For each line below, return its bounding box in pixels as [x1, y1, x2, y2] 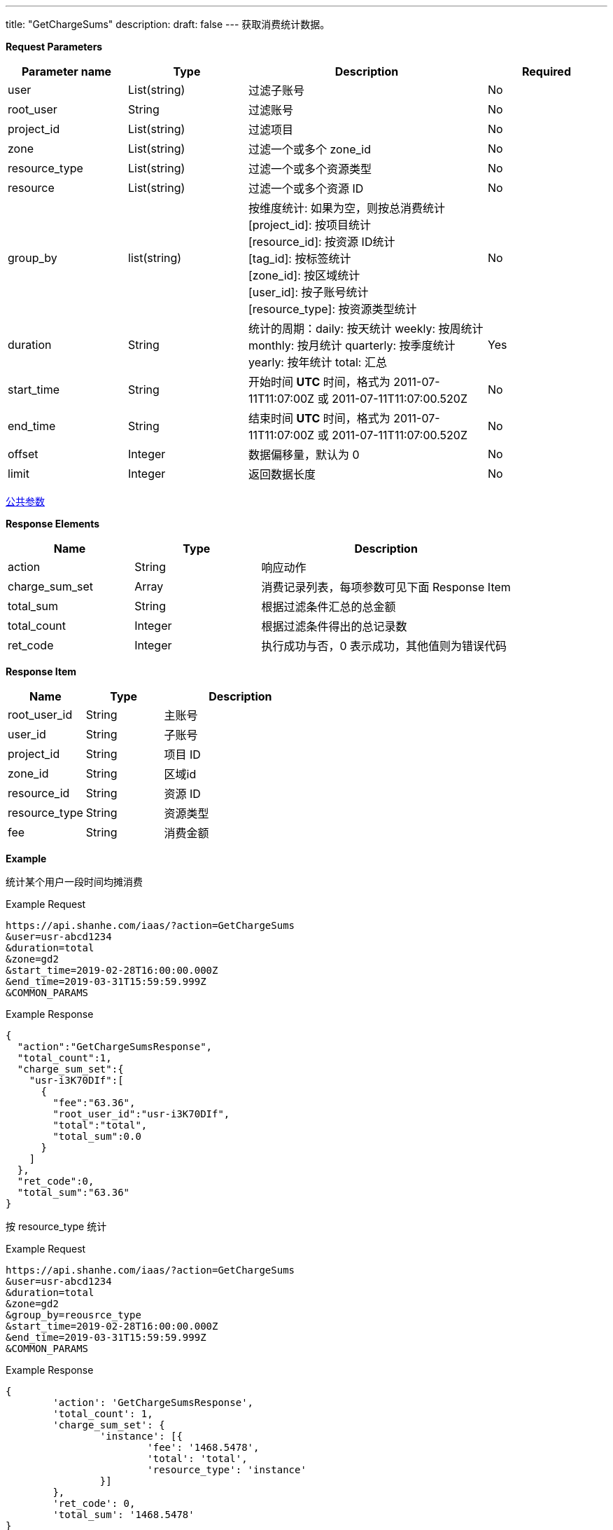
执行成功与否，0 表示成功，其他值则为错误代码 [261, 639, 507, 653]
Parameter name [21, 64, 112, 78]
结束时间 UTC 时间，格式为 [248, 411, 390, 425]
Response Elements [6, 518, 100, 530]
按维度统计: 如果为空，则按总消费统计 [248, 201, 446, 215]
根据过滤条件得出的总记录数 [261, 619, 407, 633]
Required [522, 64, 571, 78]
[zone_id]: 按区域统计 [248, 268, 360, 282]
